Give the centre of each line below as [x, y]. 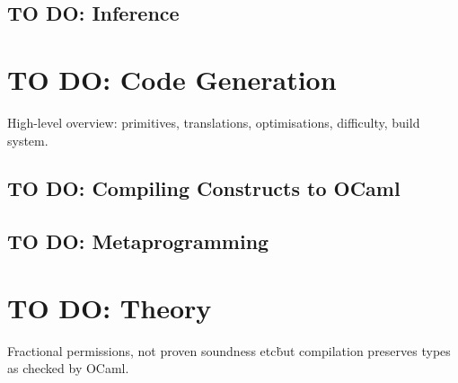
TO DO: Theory [110, 307]
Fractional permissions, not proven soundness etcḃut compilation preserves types [229, 350]
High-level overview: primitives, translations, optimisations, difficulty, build [214, 122]
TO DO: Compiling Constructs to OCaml [204, 188]
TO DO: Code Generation [172, 79]
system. [28, 140]
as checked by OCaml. [68, 368]
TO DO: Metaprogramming [138, 241]
